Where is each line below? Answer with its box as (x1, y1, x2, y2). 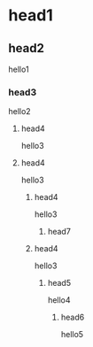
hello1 (8, 64, 29, 74)
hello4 (47, 295, 72, 305)
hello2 (8, 106, 32, 117)
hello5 (60, 329, 84, 340)
